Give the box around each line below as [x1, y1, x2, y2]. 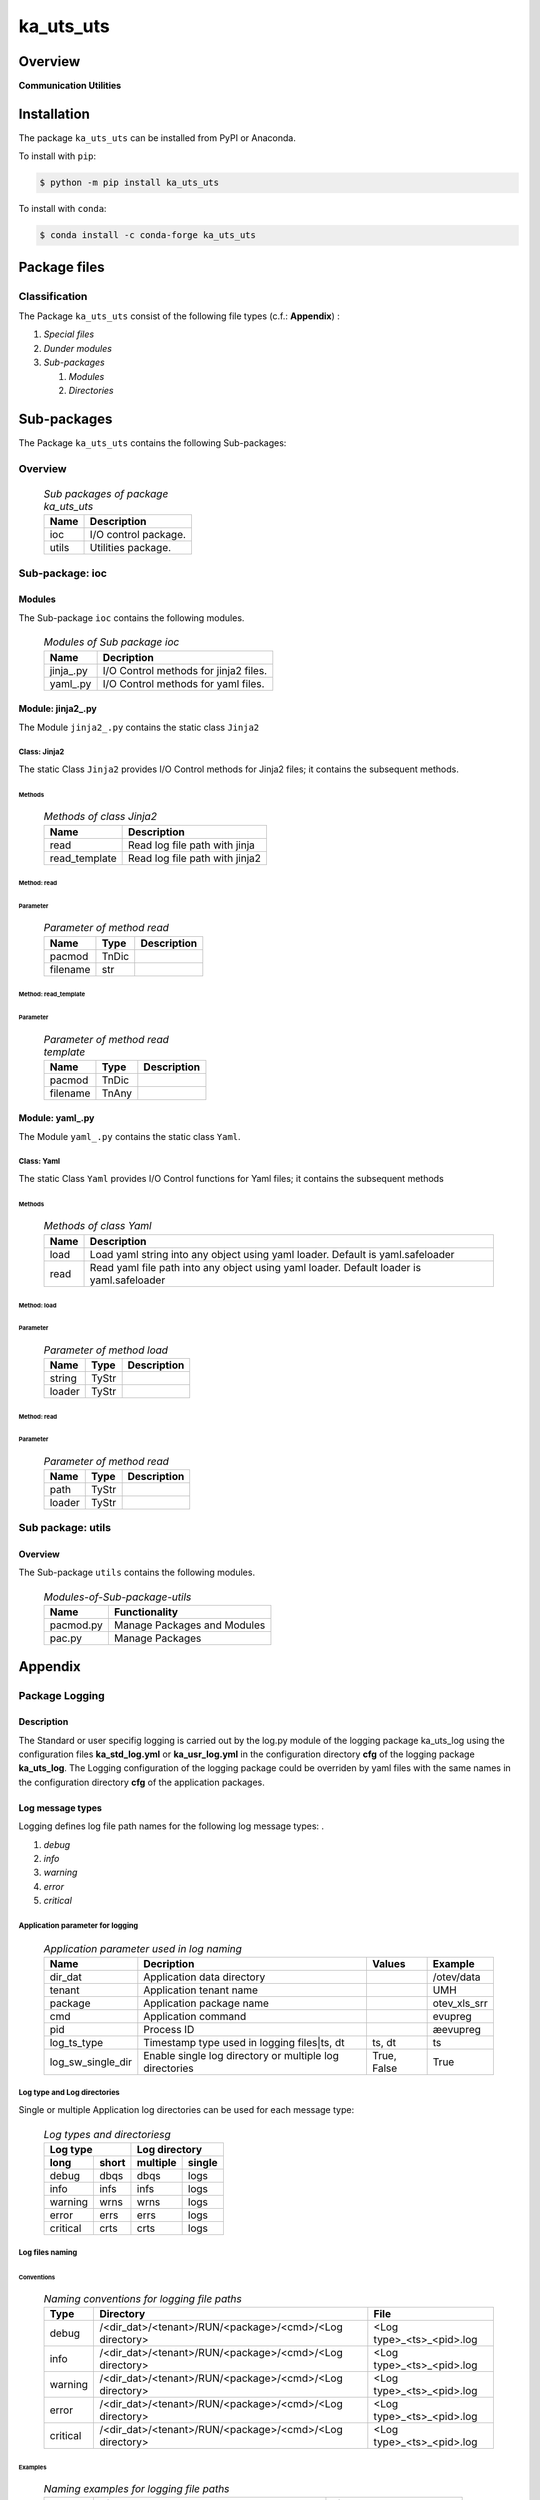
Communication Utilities [18, 80, 122, 92]
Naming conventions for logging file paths [43, 2291, 242, 2305]
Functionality [113, 1605, 179, 1619]
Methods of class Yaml [43, 1219, 152, 1233]
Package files [18, 258, 105, 275]
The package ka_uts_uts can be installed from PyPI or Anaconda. [18, 131, 297, 144]
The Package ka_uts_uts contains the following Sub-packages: [18, 436, 287, 449]
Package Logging [18, 1688, 105, 1702]
